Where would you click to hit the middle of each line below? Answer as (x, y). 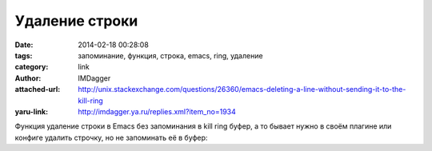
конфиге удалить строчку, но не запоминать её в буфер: (111, 137)
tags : (24, 55)
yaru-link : (31, 111)
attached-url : (38, 89)
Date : (24, 45)
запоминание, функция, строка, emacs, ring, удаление (170, 55)
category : (32, 67)
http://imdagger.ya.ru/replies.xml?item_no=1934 (157, 111)
